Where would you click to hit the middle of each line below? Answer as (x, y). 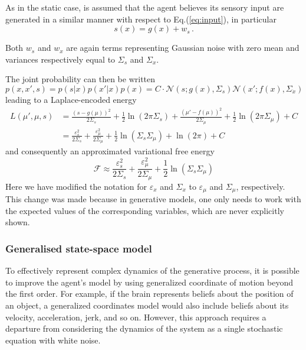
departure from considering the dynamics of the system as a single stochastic (144, 328)
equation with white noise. (53, 340)
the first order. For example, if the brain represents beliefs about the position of (149, 294)
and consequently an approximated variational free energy (110, 151)
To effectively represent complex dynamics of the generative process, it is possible (152, 270)
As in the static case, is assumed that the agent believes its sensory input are (145, 7)
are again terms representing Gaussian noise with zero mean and (183, 48)
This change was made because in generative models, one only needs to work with (153, 199)
